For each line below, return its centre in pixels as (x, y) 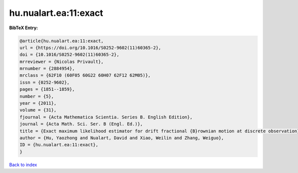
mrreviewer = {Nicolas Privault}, (62, 61)
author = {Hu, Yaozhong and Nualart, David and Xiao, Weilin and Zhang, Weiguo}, (122, 138)
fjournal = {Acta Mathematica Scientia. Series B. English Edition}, (106, 117)
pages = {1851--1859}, (47, 89)
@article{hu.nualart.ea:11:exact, (62, 41)
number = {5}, (37, 96)
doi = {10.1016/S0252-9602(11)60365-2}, (69, 55)
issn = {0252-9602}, (44, 82)
